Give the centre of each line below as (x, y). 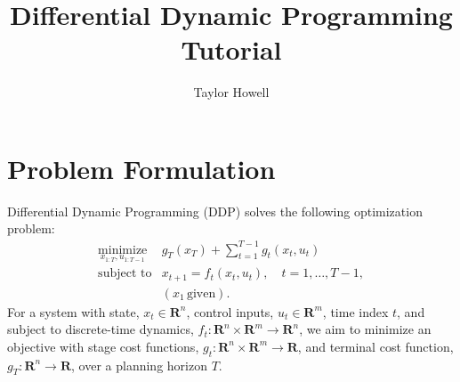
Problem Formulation (141, 168)
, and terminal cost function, (375, 346)
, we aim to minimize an (365, 329)
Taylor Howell (231, 92)
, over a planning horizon (139, 365)
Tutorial (231, 49)
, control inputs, (230, 311)
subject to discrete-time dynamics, (101, 329)
